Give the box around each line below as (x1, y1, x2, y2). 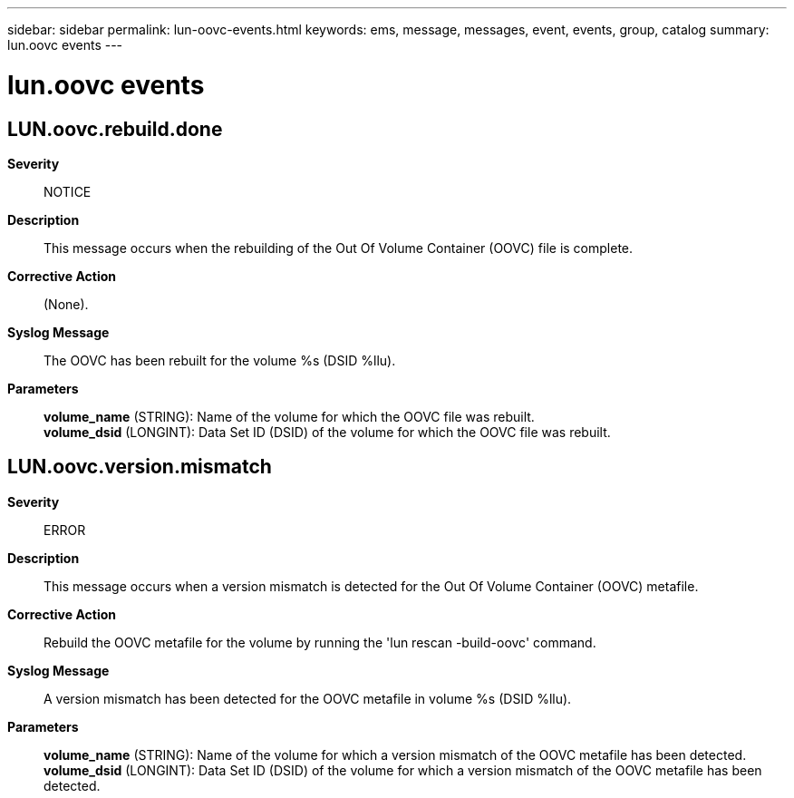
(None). (44, 296, 89, 312)
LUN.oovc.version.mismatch (7, 455, 272, 479)
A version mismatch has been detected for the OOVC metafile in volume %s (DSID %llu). (44, 690, 572, 706)
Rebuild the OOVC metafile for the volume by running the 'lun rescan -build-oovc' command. (44, 634, 596, 650)
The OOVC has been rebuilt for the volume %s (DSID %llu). (44, 352, 396, 368)
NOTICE (44, 183, 92, 199)
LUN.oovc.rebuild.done (7, 117, 223, 141)
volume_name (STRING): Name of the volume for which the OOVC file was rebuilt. (44, 408, 535, 424)
